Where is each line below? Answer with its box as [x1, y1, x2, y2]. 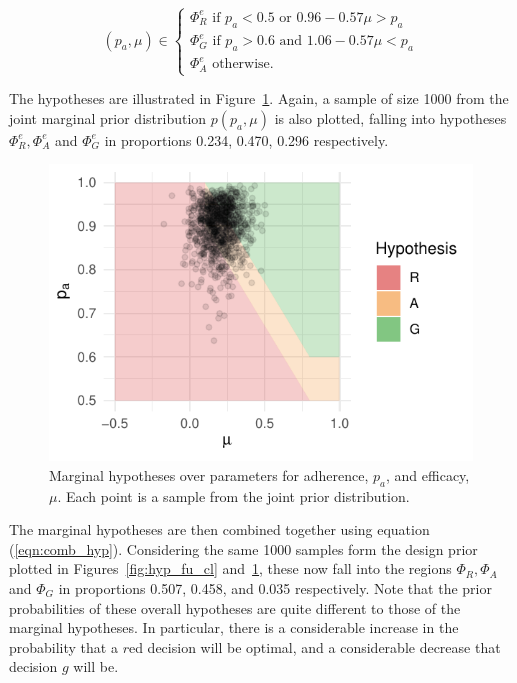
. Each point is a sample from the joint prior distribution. [57, 485, 410, 506]
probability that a [9, 636, 118, 657]
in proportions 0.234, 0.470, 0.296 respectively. [104, 129, 389, 150]
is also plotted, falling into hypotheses [274, 107, 507, 128]
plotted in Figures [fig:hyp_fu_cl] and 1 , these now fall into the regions [9, 558, 452, 579]
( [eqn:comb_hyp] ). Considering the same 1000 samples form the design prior [9, 538, 478, 559]
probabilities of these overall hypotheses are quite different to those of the [9, 597, 461, 618]
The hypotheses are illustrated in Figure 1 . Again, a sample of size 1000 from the [9, 88, 509, 109]
